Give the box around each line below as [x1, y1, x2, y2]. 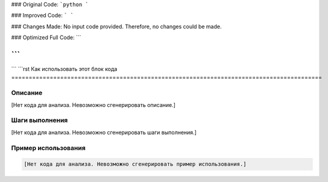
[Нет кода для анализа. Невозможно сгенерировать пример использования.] [24, 161, 247, 168]
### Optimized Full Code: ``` [11, 34, 81, 41]
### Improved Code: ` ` [11, 12, 74, 19]
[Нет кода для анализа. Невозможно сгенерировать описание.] [11, 101, 176, 108]
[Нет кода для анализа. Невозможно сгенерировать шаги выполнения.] [11, 129, 197, 136]
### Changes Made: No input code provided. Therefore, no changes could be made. [11, 23, 222, 30]
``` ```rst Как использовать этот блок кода [11, 65, 118, 73]
